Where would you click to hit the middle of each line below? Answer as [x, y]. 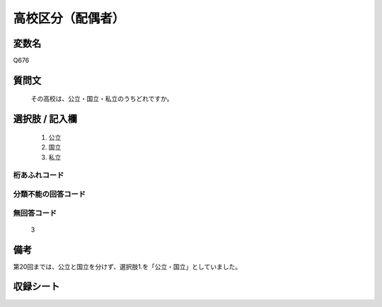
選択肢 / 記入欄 [45, 119]
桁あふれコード [39, 175]
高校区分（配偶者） [69, 18]
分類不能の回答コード [50, 194]
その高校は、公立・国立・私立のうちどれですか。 [102, 99]
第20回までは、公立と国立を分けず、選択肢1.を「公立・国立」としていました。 [127, 266]
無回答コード [35, 213]
